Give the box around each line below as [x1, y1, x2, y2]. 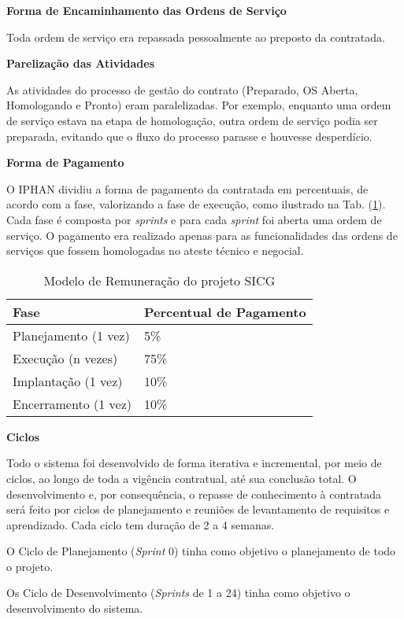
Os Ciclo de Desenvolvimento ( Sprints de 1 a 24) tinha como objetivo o [6, 584, 350, 601]
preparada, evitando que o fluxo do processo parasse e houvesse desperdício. [6, 127, 372, 144]
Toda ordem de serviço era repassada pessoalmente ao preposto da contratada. [6, 28, 385, 45]
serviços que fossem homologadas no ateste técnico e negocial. [6, 242, 304, 259]
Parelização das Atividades [6, 55, 155, 72]
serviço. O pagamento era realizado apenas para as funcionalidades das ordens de [6, 227, 398, 243]
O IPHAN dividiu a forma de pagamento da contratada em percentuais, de [6, 180, 369, 197]
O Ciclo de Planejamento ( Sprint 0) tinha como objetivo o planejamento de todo [6, 543, 396, 559]
